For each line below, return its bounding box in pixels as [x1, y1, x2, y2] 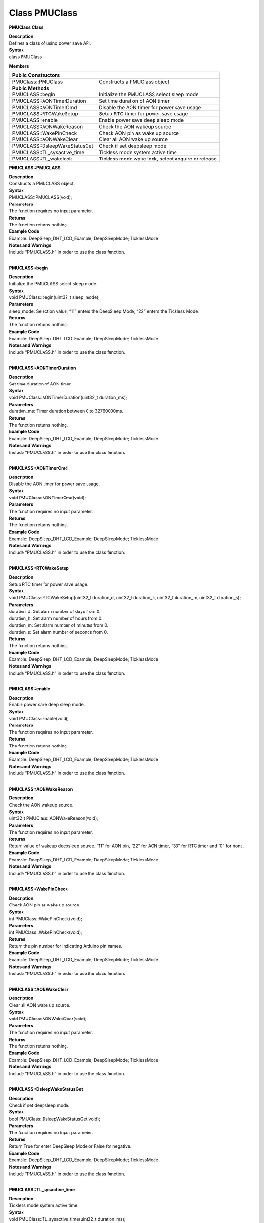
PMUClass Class [9, 24, 44, 30]
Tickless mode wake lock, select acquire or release [98, 155, 217, 162]
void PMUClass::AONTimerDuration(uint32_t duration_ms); [9, 394, 127, 401]
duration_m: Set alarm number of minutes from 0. [9, 622, 109, 628]
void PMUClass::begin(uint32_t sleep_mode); [9, 294, 100, 300]
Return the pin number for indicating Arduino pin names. [9, 943, 122, 949]
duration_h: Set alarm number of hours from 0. [9, 615, 103, 621]
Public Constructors [12, 71, 60, 78]
